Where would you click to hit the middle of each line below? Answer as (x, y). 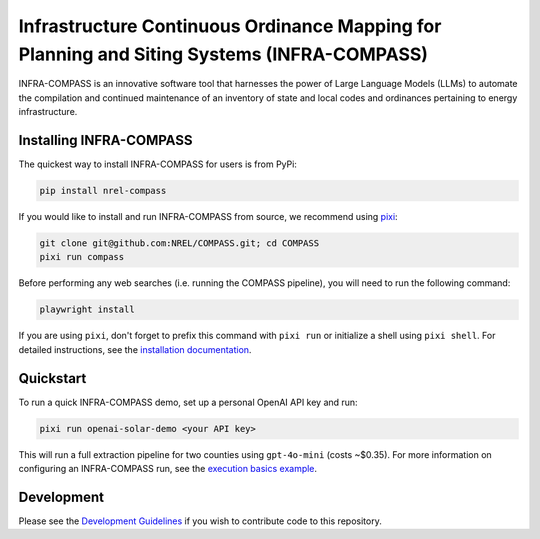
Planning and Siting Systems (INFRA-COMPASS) (223, 54)
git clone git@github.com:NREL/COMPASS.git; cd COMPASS (179, 243)
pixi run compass (82, 257)
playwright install (87, 309)
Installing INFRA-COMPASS (105, 140)
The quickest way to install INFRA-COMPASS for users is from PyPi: (157, 164)
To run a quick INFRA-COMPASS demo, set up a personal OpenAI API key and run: (188, 402)
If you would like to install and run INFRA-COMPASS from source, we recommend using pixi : (208, 216)
